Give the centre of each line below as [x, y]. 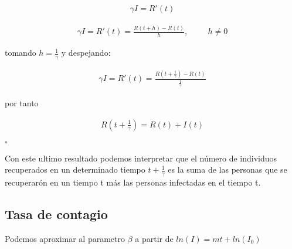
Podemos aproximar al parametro [65, 238]
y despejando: [86, 53]
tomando [21, 53]
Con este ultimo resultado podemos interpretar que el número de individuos [141, 158]
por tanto [22, 102]
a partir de [154, 238]
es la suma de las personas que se [228, 169]
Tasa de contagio [56, 213]
